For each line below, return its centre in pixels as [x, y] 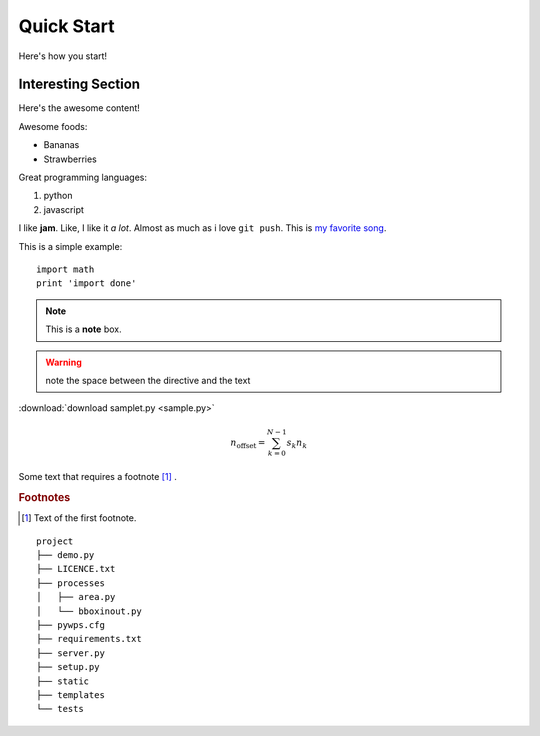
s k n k [297, 443]
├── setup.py [68, 667]
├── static [63, 681]
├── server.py [70, 653]
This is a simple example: [70, 246]
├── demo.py [65, 555]
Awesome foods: [53, 126]
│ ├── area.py [76, 597]
